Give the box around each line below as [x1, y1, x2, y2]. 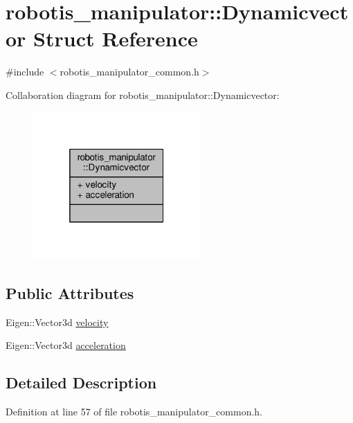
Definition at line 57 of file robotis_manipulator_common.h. [6, 404, 263, 418]
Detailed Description [6, 372, 157, 393]
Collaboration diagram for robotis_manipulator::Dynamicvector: [6, 87, 280, 102]
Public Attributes [6, 282, 134, 303]
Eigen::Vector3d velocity [6, 314, 109, 329]
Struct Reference [33, 24, 198, 53]
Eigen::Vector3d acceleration [6, 338, 126, 352]
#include [6, 64, 44, 79]
